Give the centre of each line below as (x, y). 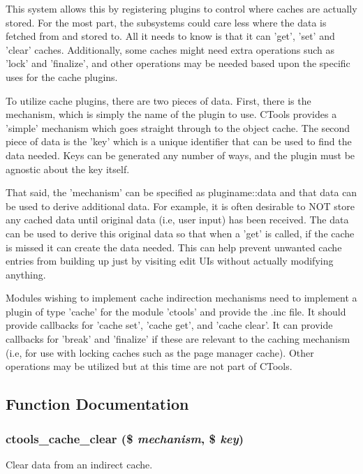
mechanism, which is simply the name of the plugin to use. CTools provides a (171, 114)
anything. (26, 274)
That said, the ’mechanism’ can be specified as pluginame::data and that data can (181, 192)
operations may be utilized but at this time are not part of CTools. (149, 366)
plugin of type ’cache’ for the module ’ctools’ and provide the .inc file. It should (176, 311)
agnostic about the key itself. (68, 169)
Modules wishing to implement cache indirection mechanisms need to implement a (181, 298)
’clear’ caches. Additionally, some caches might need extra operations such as (170, 49)
